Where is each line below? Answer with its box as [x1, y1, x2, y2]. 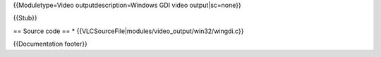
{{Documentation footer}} [13, 39, 87, 49]
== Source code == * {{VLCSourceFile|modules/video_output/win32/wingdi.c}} [13, 27, 244, 35]
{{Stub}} [13, 14, 38, 23]
